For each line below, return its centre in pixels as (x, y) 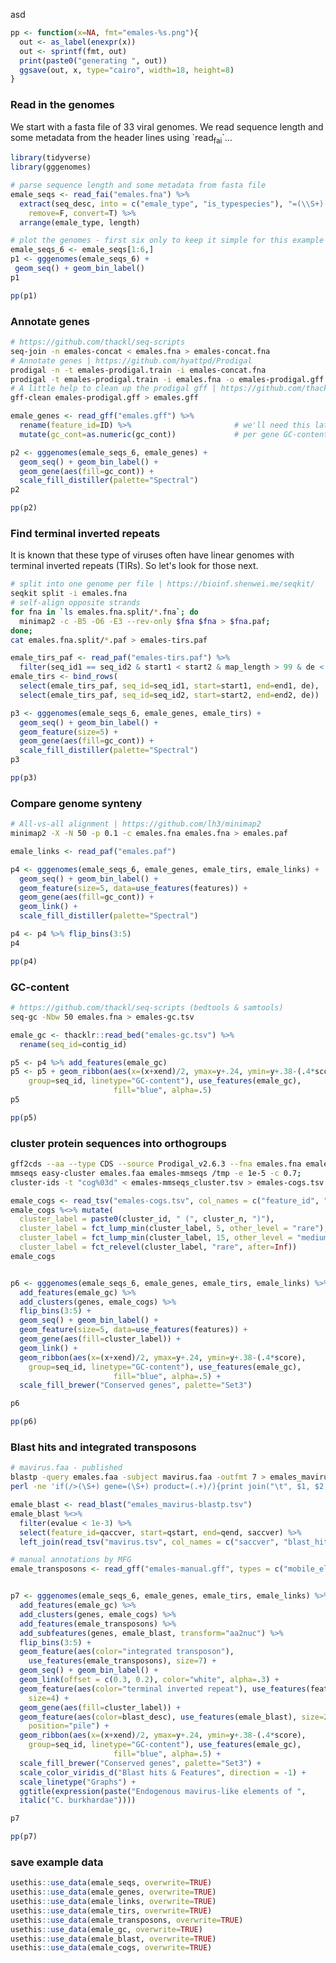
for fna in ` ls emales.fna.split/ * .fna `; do (104, 612)
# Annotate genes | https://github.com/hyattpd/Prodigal (131, 360)
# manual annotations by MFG (71, 1560)
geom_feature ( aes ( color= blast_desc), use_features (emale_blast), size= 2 (174, 1717)
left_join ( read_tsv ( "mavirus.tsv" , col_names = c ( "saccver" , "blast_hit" (176, 1542)
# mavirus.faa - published (66, 1468)
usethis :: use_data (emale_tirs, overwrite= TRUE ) (111, 1910)
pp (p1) (24, 295)
